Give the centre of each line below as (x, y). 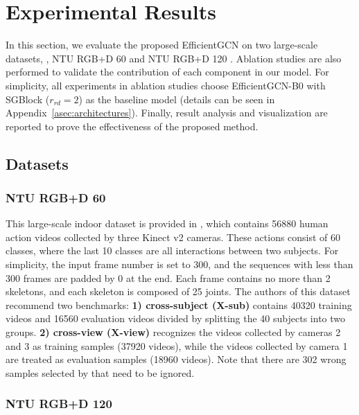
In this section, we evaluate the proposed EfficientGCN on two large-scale (162, 45)
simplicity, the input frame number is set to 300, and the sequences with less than (179, 264)
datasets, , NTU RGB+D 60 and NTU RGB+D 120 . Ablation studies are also (174, 58)
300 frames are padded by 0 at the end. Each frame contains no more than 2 (168, 277)
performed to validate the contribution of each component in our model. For (167, 72)
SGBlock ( (28, 99)
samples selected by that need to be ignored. (100, 372)
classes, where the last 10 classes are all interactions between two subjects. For (172, 250)
